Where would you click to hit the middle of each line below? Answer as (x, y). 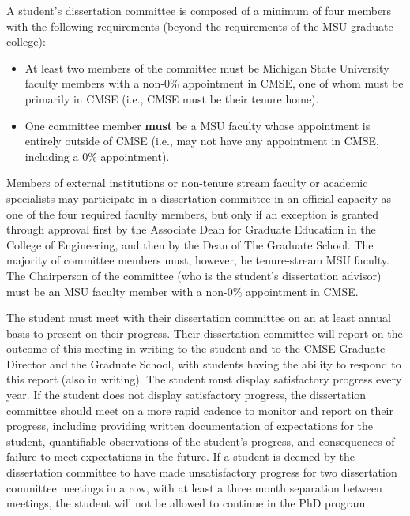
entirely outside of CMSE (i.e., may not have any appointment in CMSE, (202, 141)
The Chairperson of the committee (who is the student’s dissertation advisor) (194, 275)
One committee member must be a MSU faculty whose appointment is (197, 125)
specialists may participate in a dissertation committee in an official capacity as (199, 198)
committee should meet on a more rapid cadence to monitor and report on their (200, 410)
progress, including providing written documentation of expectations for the (190, 426)
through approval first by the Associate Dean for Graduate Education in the (191, 229)
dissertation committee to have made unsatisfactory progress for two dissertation (202, 472)
